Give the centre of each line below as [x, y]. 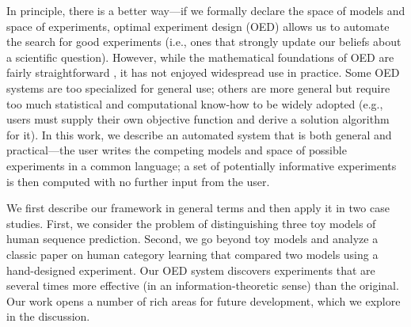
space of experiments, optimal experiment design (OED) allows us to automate [198, 26]
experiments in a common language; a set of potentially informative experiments [202, 165]
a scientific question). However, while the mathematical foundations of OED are [200, 57]
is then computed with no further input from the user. [138, 181]
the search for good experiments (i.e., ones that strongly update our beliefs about [204, 42]
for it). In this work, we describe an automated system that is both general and [199, 134]
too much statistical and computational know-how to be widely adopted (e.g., [195, 103]
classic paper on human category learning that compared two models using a [192, 254]
